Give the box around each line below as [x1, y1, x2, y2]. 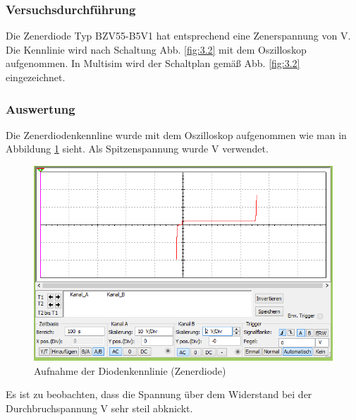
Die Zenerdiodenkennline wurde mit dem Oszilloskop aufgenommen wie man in [6, 127, 347, 142]
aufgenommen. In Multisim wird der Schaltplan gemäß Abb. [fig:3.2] [6, 56, 300, 71]
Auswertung [6, 100, 75, 117]
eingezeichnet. [6, 70, 66, 84]
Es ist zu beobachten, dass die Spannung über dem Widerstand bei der [6, 387, 312, 402]
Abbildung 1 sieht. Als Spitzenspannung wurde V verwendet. [6, 141, 269, 156]
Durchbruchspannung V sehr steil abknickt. [6, 400, 193, 415]
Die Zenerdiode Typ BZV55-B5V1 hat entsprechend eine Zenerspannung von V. [6, 28, 351, 43]
